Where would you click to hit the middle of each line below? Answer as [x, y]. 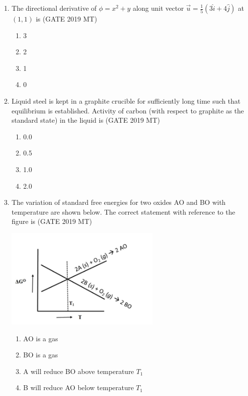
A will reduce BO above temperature [79, 371]
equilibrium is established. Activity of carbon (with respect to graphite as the [128, 110]
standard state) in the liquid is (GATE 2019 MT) [86, 120]
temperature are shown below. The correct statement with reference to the [123, 211]
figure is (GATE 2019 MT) [52, 221]
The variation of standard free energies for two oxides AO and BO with [119, 202]
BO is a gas [41, 355]
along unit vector [158, 8]
